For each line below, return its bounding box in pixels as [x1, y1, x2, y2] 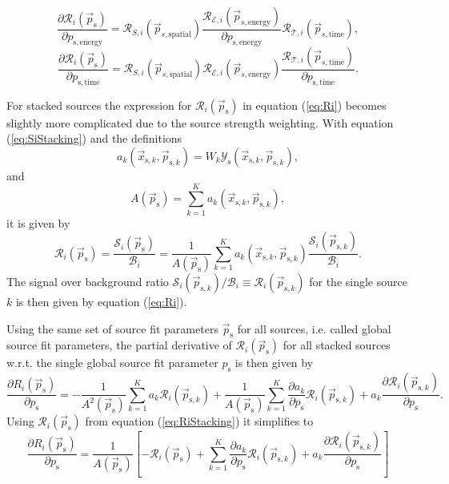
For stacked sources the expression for [6, 96, 192, 113]
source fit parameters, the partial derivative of [6, 337, 232, 353]
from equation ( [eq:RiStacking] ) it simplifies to [85, 413, 314, 430]
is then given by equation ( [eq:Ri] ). [15, 293, 187, 310]
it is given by [6, 214, 70, 231]
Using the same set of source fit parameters [6, 320, 218, 337]
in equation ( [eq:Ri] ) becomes [243, 96, 387, 113]
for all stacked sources [283, 337, 391, 353]
